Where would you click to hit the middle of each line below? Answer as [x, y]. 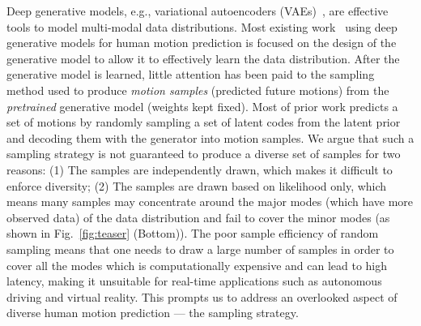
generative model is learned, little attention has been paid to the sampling [191, 74]
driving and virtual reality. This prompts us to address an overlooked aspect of [202, 296]
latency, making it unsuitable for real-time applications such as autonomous [194, 281]
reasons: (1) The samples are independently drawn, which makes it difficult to [200, 169]
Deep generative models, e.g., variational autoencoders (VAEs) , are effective [198, 11]
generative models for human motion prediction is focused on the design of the [202, 43]
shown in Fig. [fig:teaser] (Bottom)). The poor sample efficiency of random [193, 233]
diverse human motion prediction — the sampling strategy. [153, 313]
